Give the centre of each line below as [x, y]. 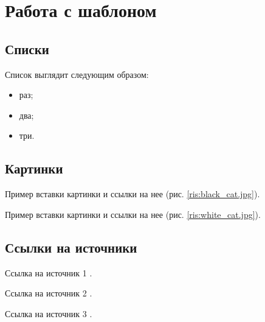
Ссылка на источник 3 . [49, 313]
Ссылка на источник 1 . [49, 272]
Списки [27, 48]
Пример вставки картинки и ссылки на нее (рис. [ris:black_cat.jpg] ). [132, 194]
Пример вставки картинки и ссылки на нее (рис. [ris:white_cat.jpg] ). [133, 214]
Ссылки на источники [71, 247]
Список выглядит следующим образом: [77, 74]
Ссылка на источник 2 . [49, 293]
